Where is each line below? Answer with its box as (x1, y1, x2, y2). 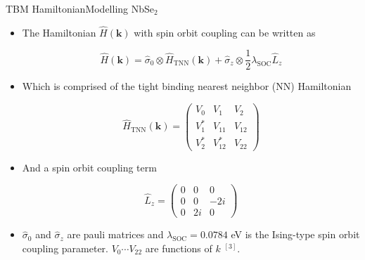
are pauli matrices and (67, 227, 164, 242)
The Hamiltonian (22, 25, 96, 39)
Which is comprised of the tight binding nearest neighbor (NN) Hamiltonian (22, 79, 352, 93)
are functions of (145, 240, 212, 255)
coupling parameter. (22, 240, 109, 255)
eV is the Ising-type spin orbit (231, 227, 360, 242)
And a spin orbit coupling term (22, 160, 157, 174)
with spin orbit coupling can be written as (134, 25, 316, 39)
